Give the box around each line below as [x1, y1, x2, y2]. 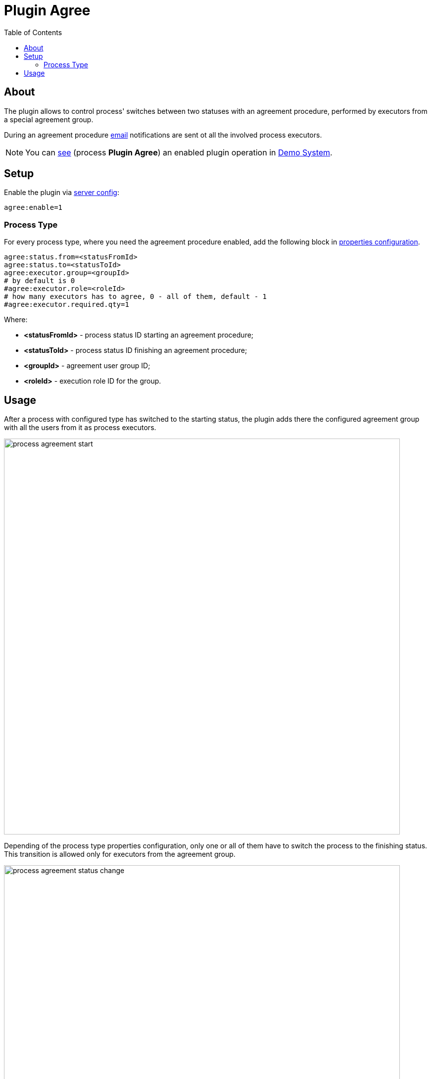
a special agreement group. [4, 115, 94, 124]
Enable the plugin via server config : [4, 188, 119, 197]
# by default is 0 [4, 277, 75, 285]
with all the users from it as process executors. [4, 423, 156, 432]
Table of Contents [4, 28, 62, 37]
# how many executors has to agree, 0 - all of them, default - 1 [4, 293, 267, 301]
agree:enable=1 [4, 203, 63, 212]
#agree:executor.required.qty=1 [4, 300, 129, 309]
